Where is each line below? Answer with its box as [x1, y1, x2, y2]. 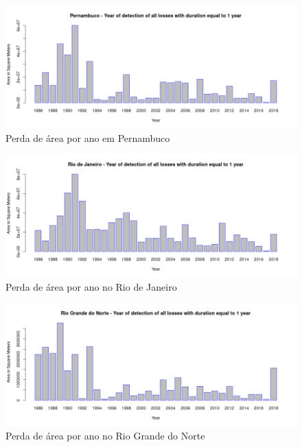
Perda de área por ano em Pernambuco [5, 130, 170, 145]
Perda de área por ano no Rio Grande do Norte [5, 428, 205, 443]
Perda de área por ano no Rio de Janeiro [5, 279, 177, 293]
